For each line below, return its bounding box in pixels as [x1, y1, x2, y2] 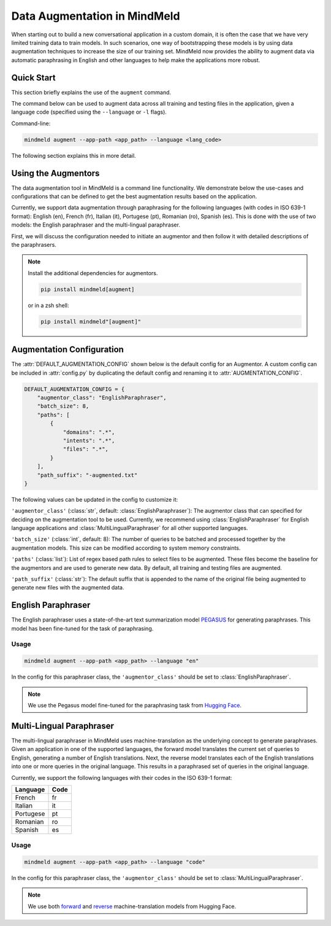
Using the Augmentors [11, 168, 100, 178]
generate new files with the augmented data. [11, 584, 124, 591]
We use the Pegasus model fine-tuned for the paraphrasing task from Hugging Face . [28, 702, 242, 709]
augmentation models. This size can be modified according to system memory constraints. [11, 544, 241, 551]
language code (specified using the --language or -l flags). [11, 108, 167, 116]
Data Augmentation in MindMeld [11, 9, 180, 23]
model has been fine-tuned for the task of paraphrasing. [11, 624, 154, 632]
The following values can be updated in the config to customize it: [11, 496, 178, 503]
